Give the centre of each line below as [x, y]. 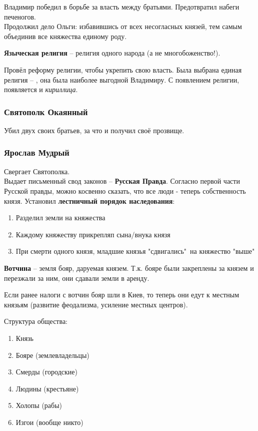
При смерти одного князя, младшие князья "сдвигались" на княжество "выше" [135, 251]
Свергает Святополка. [37, 171]
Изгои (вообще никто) [49, 422]
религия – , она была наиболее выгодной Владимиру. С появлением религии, [122, 79]
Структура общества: [36, 321]
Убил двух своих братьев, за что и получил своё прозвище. [94, 130]
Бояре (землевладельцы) [52, 355]
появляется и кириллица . [41, 89]
